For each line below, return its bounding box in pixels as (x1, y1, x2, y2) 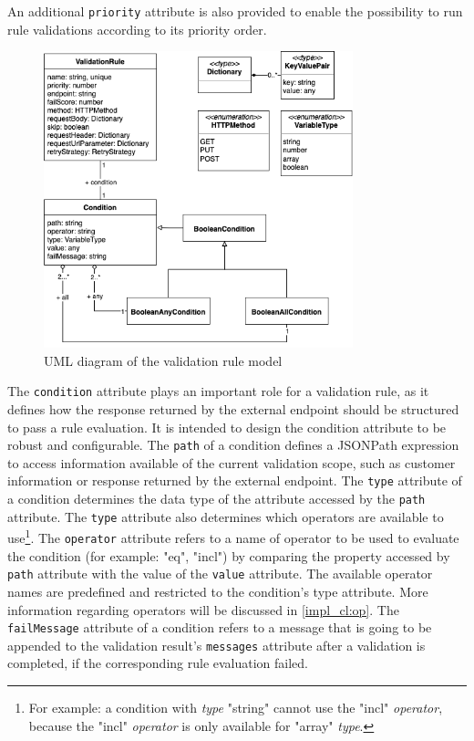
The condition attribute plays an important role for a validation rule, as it (7, 381, 429, 401)
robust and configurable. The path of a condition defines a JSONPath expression (7, 435, 459, 454)
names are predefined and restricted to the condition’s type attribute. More (7, 581, 428, 600)
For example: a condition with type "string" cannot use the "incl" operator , (28, 698, 443, 717)
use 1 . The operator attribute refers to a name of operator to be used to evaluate (7, 526, 459, 548)
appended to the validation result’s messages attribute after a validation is (7, 635, 426, 654)
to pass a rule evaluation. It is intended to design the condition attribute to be (7, 417, 447, 436)
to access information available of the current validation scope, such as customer (7, 453, 456, 472)
